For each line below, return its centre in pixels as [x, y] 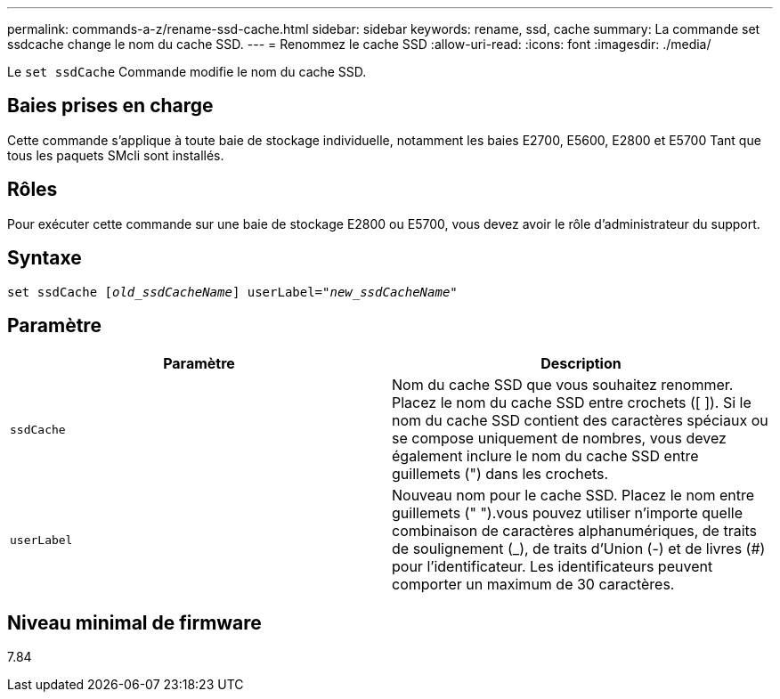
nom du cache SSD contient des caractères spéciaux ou [580, 421]
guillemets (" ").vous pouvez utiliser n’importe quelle [567, 513]
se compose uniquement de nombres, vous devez [559, 439]
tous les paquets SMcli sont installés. [116, 155]
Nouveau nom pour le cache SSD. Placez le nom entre [573, 496]
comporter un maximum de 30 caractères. [533, 585]
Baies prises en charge [110, 106]
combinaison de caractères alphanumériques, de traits [575, 531]
